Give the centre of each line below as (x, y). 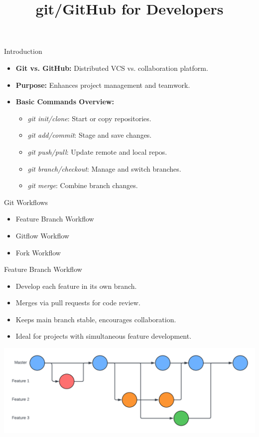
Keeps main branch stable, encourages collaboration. (96, 319)
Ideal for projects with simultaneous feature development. (104, 336)
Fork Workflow (38, 252)
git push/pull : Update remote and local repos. (97, 151)
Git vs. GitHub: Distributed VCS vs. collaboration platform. (112, 68)
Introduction (23, 51)
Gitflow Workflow (42, 235)
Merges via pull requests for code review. (78, 303)
